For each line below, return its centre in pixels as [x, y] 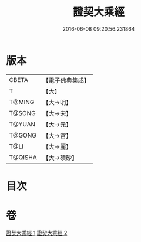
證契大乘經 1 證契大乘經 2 [37, 233]
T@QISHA [23, 157]
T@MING [22, 102]
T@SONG [23, 113]
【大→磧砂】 [60, 158]
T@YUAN [22, 124]
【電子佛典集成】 [66, 80]
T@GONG [23, 135]
